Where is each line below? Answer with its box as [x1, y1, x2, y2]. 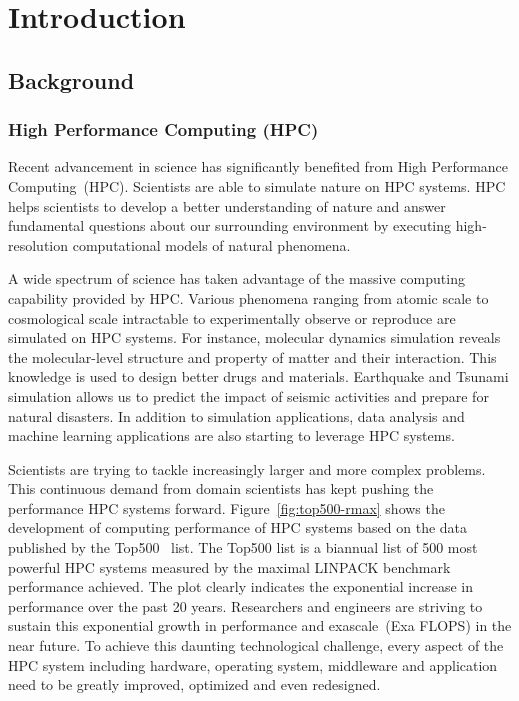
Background [8, 64, 135, 95]
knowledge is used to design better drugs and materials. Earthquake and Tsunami [8, 366, 509, 387]
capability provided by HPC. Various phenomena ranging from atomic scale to [8, 287, 489, 308]
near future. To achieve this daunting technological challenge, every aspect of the [8, 635, 504, 656]
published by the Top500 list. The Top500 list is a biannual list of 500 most [8, 537, 478, 558]
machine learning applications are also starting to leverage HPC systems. [8, 425, 455, 446]
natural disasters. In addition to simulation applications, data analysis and [8, 405, 465, 426]
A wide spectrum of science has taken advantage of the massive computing [8, 268, 465, 289]
